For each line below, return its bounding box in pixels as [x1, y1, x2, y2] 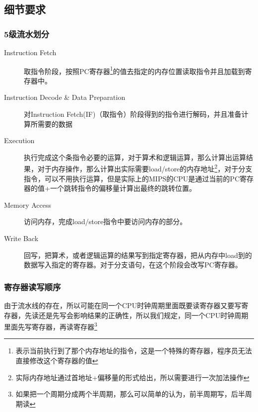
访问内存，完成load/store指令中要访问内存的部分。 [24, 216, 187, 227]
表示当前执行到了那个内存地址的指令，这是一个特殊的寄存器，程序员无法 [15, 345, 252, 356]
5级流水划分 [4, 27, 50, 40]
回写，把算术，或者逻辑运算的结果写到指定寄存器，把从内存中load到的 [24, 249, 252, 260]
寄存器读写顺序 [4, 280, 61, 293]
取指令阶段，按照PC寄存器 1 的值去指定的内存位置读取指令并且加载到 [24, 64, 245, 76]
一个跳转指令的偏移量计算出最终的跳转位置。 [50, 183, 196, 193]
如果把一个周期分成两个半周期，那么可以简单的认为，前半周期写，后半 [15, 389, 245, 399]
